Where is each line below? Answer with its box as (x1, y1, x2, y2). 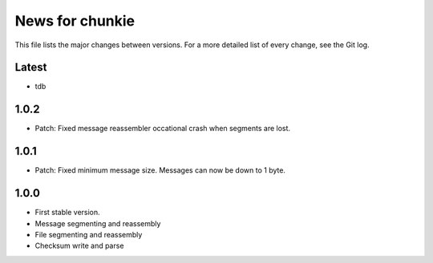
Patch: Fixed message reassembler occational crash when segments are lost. (34, 124, 291, 133)
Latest (14, 61, 47, 74)
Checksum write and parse (34, 241, 124, 251)
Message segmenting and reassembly (34, 218, 161, 228)
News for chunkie (14, 12, 136, 30)
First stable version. (34, 208, 100, 217)
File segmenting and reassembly (34, 229, 143, 239)
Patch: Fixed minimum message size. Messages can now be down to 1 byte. (34, 165, 286, 175)
